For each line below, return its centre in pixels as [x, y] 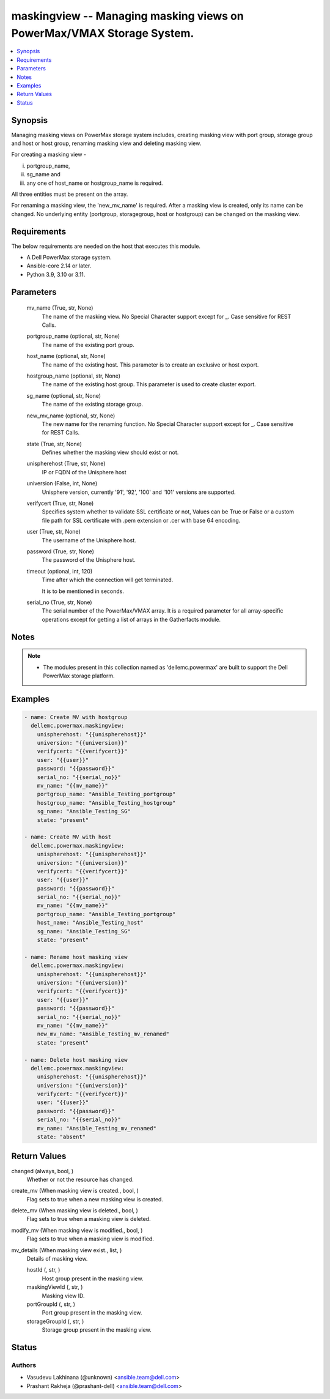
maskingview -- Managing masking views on [127, 16]
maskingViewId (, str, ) [55, 1287]
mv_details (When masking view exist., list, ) [67, 1250]
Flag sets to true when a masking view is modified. [90, 1239]
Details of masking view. [57, 1259]
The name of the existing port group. [88, 345]
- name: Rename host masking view [76, 957]
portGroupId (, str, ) [51, 1304]
